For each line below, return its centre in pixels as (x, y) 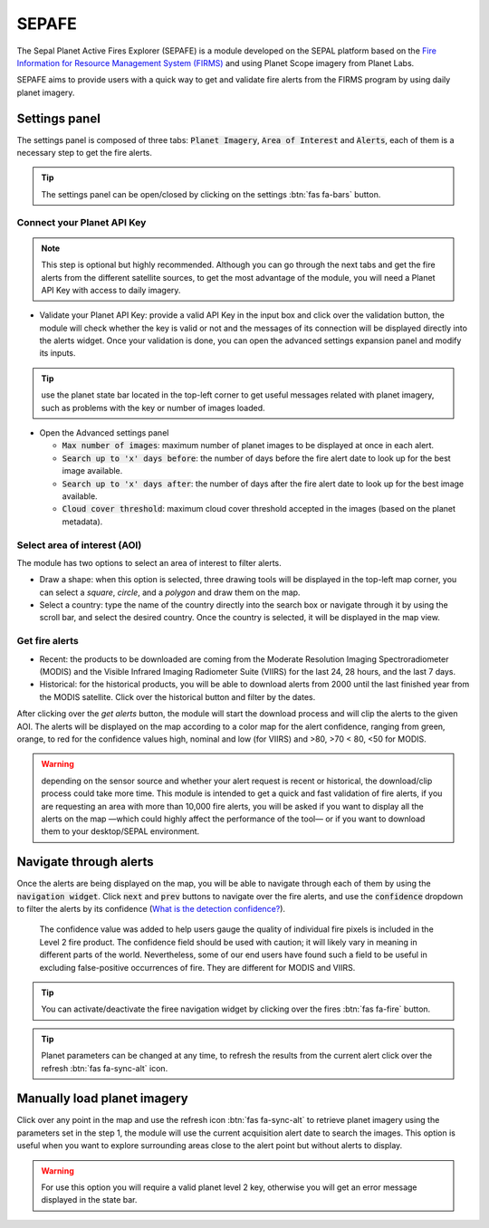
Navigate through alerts (85, 862)
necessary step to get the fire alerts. (85, 153)
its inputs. (58, 353)
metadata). (82, 522)
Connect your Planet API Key (81, 222)
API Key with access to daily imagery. (111, 290)
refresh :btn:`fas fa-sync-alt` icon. (105, 1068)
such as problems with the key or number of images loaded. (153, 408)
